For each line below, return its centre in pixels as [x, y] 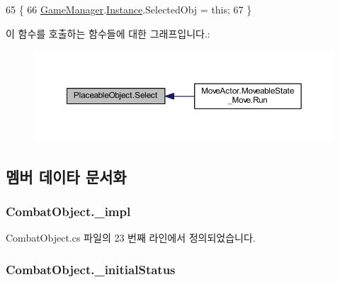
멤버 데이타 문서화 [66, 176]
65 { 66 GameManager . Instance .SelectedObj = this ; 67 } [129, 9]
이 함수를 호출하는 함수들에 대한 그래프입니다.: [108, 33]
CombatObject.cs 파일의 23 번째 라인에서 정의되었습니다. [131, 238]
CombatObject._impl [68, 211]
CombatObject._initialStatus [91, 269]
